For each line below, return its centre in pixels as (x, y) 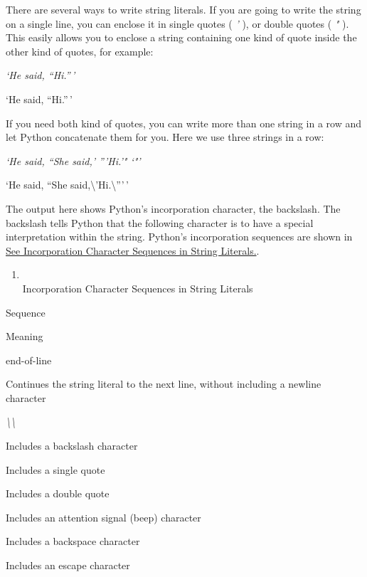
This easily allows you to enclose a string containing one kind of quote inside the (181, 37)
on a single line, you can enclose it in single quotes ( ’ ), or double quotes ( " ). (177, 23)
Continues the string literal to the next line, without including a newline (164, 384)
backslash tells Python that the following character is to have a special (160, 222)
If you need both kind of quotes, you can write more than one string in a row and (184, 123)
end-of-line (29, 360)
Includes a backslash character (72, 446)
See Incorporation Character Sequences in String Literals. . (133, 250)
